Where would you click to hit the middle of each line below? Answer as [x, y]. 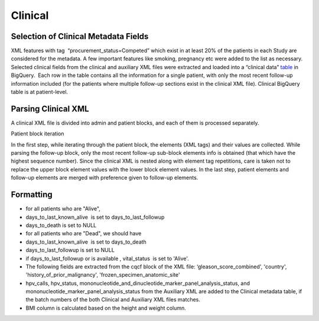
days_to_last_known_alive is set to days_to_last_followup [95, 217]
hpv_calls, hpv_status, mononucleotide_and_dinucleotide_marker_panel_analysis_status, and [138, 283]
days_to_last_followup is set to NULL [70, 250]
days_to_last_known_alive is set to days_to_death [86, 242]
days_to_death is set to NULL [61, 225]
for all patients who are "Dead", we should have [84, 234]
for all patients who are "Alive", [63, 209]
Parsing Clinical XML [50, 108]
